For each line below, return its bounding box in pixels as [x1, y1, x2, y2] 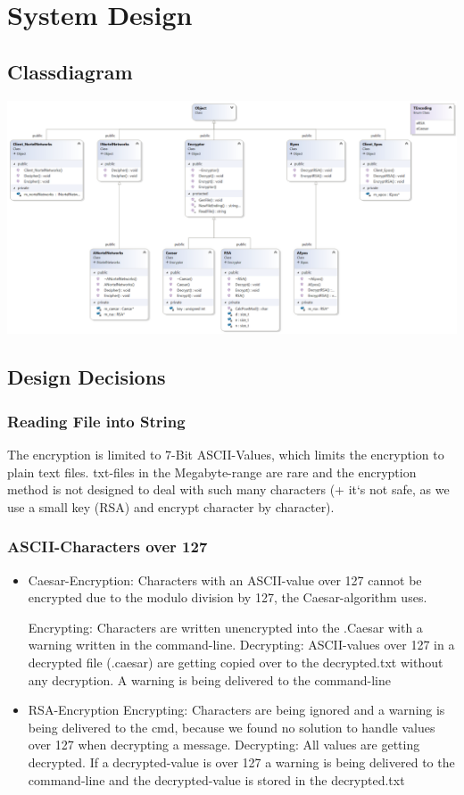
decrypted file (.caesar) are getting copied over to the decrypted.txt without [28, 652, 443, 671]
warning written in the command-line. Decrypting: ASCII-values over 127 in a [28, 635, 455, 654]
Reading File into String [7, 410, 186, 432]
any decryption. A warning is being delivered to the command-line [28, 670, 392, 689]
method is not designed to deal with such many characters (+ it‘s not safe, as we [7, 480, 450, 499]
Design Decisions [7, 363, 166, 391]
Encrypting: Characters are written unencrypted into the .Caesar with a [28, 617, 423, 636]
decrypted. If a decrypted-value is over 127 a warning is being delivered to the [28, 752, 455, 771]
